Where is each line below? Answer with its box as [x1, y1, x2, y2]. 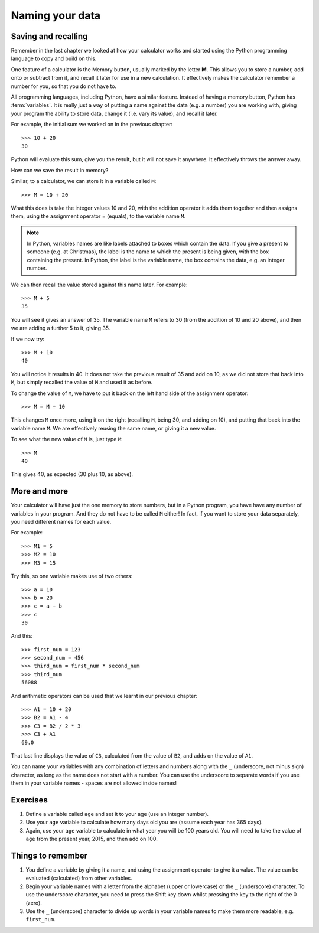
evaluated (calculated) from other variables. [25, 875, 132, 882]
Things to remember [11, 851, 88, 861]
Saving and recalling [11, 31, 88, 41]
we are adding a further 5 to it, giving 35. [11, 325, 110, 332]
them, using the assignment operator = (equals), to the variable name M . [11, 213, 186, 220]
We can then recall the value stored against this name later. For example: [11, 281, 188, 288]
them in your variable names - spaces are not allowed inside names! [11, 779, 177, 787]
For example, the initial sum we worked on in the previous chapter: [11, 121, 173, 128]
